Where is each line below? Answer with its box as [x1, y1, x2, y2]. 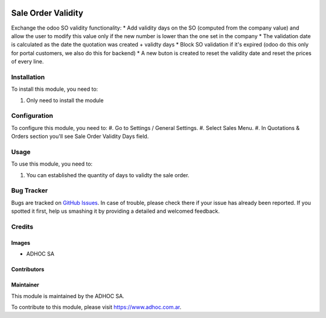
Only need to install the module [26, 97, 104, 104]
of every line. [11, 58, 44, 65]
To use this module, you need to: [11, 160, 93, 167]
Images [11, 239, 30, 246]
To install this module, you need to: [11, 85, 98, 93]
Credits [11, 222, 33, 231]
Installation [11, 73, 45, 81]
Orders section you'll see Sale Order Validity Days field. [11, 133, 149, 140]
